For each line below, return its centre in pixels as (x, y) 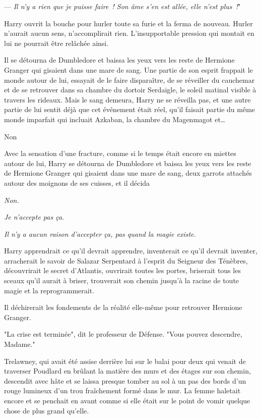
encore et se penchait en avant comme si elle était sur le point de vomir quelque (127, 400)
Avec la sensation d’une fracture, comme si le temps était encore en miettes (120, 153)
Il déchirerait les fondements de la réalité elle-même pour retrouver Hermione (123, 307)
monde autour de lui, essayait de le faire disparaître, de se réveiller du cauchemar (129, 80)
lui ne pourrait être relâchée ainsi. (56, 43)
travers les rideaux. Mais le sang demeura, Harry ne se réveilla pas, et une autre (127, 99)
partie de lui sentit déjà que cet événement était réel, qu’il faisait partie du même (130, 109)
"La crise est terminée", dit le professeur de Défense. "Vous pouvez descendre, (123, 334)
